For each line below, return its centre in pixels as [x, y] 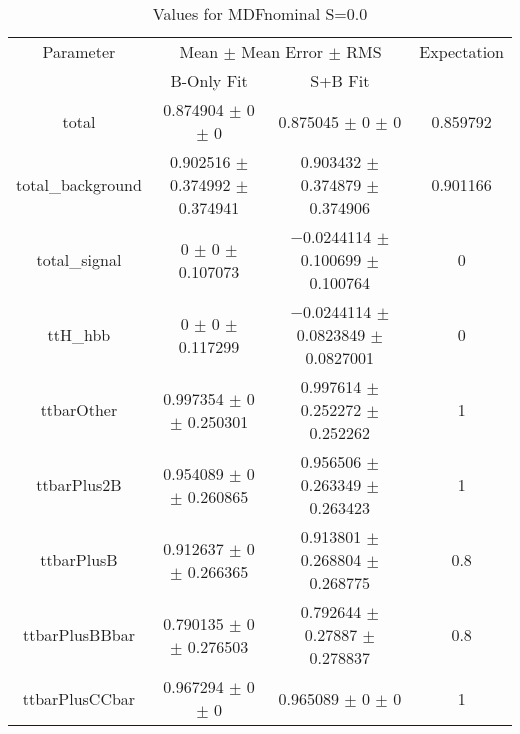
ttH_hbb [79, 334]
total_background [79, 184]
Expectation [461, 51]
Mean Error [282, 51]
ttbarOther [79, 409]
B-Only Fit [209, 80]
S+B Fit [340, 80]
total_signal [79, 259]
